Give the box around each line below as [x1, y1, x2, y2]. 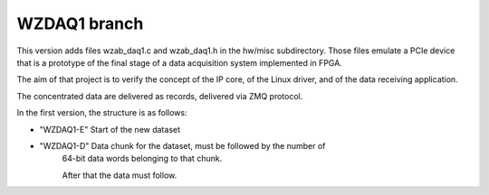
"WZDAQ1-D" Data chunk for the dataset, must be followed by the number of [39, 140, 326, 151]
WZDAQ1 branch [16, 14, 144, 33]
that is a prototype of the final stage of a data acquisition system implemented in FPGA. [16, 57, 343, 68]
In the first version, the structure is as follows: [16, 107, 187, 118]
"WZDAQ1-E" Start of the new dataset [39, 124, 181, 135]
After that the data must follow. [62, 170, 177, 181]
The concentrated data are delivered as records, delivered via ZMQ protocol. [16, 90, 303, 101]
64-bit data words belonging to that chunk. [62, 153, 223, 164]
